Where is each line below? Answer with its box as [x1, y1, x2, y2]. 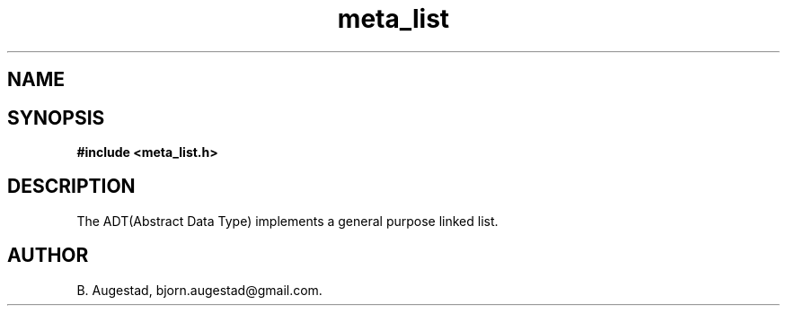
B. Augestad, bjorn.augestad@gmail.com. [76, 282, 323, 298]
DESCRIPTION [7, 175, 136, 198]
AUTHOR [7, 244, 89, 267]
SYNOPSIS [7, 106, 105, 129]
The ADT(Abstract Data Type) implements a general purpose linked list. [76, 213, 499, 229]
